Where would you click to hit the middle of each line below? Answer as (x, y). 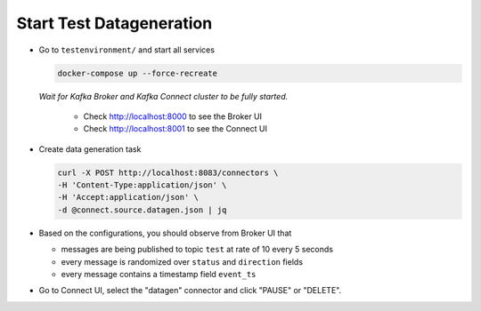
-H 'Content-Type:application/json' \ (142, 185)
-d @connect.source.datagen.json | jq (142, 210)
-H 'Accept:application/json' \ (128, 197)
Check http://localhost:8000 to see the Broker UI (173, 116)
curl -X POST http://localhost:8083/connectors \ (168, 172)
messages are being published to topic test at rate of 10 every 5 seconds (197, 250)
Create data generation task (90, 149)
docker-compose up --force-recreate (138, 73)
